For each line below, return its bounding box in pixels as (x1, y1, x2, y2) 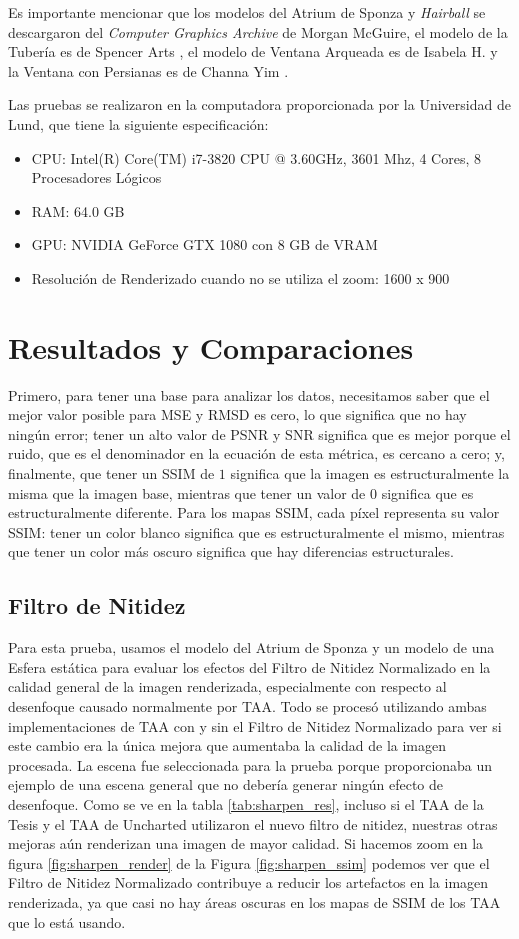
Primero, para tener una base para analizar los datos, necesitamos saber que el (8, 384, 490, 405)
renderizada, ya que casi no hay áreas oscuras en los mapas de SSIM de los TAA (8, 891, 501, 912)
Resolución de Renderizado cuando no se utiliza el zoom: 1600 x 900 (31, 267, 450, 288)
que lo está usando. (8, 911, 126, 932)
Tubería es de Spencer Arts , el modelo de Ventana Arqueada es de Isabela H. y (8, 41, 498, 62)
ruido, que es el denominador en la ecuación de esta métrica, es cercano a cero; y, (8, 443, 505, 464)
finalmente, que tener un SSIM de (8, 463, 215, 484)
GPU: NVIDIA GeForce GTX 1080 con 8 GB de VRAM (31, 234, 378, 255)
